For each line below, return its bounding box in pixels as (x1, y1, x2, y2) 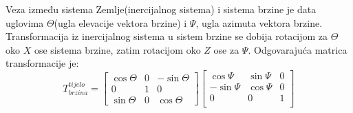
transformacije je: (6, 56, 79, 70)
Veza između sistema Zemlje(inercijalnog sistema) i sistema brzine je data (6, 2, 317, 16)
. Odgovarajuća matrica (248, 42, 347, 56)
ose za (213, 42, 239, 56)
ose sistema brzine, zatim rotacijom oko (34, 42, 201, 56)
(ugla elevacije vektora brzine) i (54, 15, 187, 30)
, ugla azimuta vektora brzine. (195, 15, 323, 30)
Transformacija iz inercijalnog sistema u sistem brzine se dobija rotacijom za (6, 29, 328, 43)
